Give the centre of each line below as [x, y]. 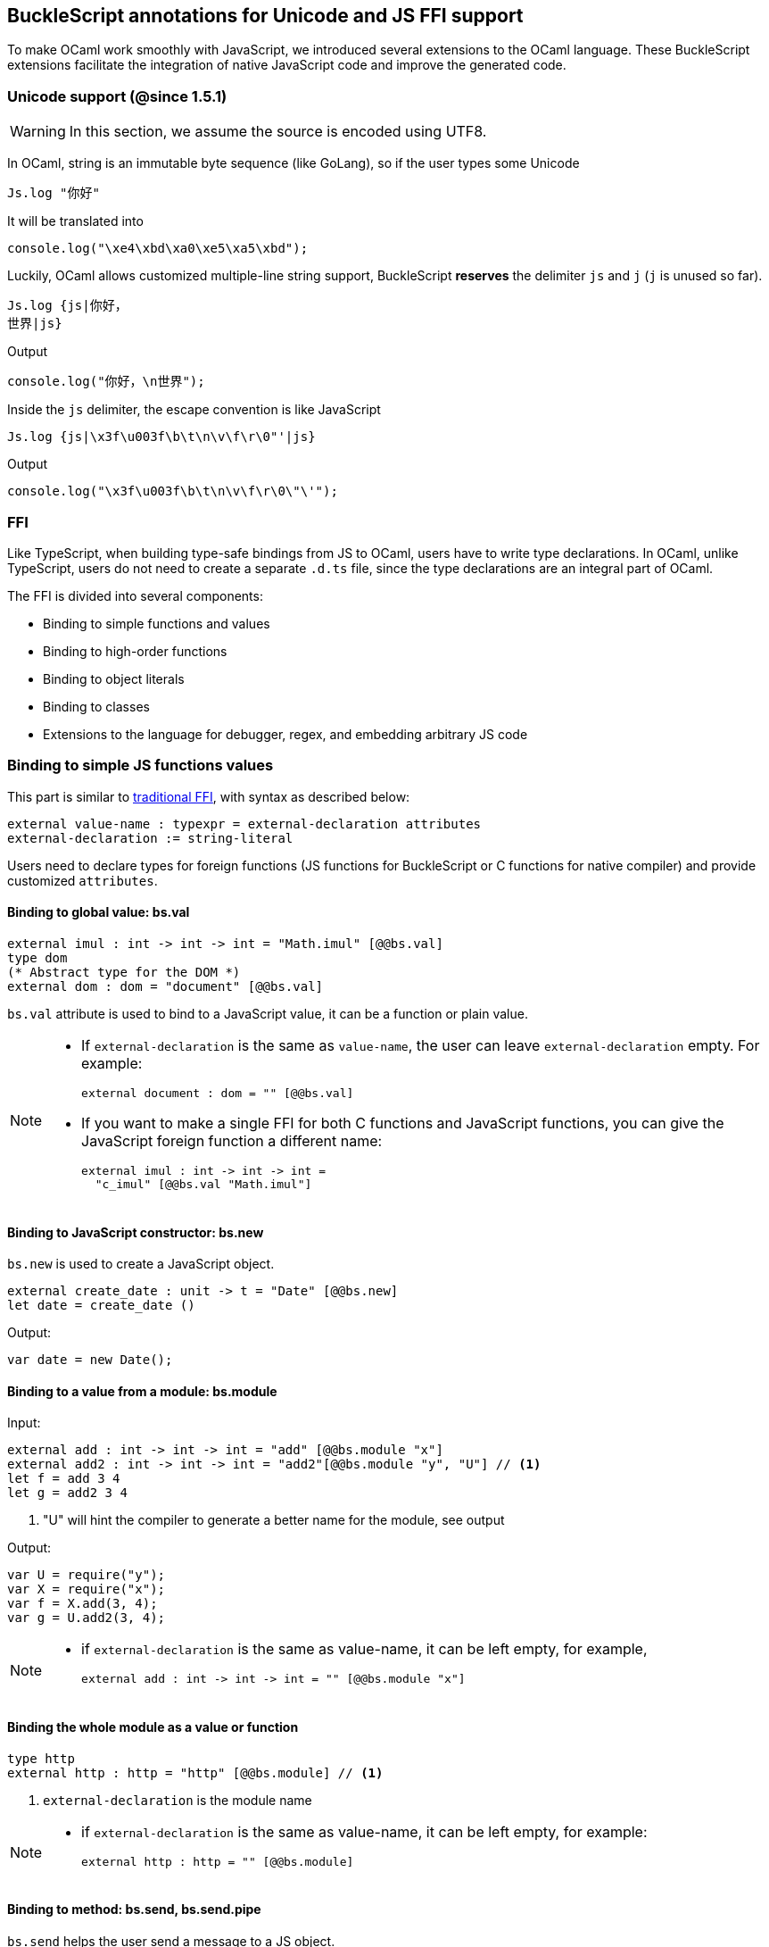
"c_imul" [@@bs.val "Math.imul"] [203, 1184]
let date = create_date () [101, 1306]
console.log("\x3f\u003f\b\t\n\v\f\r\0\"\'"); [173, 491]
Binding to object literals [114, 678]
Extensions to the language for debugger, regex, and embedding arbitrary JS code [285, 734]
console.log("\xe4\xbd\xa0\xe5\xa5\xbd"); [158, 249]
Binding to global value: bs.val [99, 912]
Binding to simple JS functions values [141, 765]
